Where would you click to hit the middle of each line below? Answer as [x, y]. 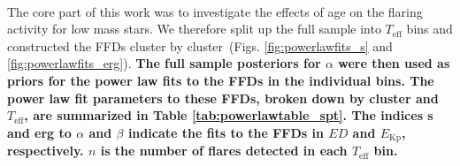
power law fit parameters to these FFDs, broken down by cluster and [223, 98]
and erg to [39, 132]
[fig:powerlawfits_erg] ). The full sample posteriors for [164, 63]
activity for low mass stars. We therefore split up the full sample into [194, 29]
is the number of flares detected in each [224, 151]
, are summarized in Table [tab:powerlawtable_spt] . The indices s [229, 115]
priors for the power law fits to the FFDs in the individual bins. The [221, 80]
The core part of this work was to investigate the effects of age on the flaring [215, 11]
